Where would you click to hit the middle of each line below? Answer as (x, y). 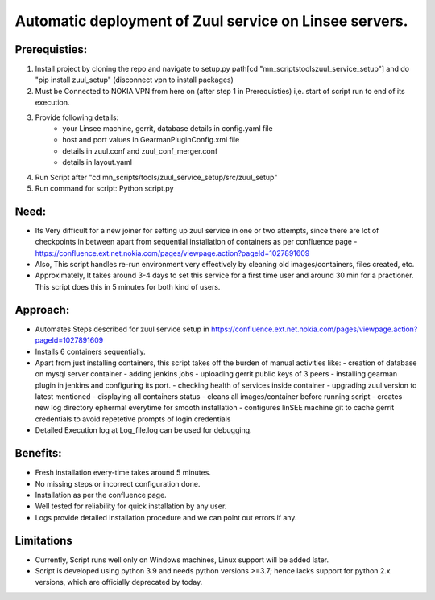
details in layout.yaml (97, 162)
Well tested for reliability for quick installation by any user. (131, 506)
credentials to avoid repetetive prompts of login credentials (133, 419)
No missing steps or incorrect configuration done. (118, 483)
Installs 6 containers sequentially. (91, 351)
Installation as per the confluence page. (101, 495)
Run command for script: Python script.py (104, 188)
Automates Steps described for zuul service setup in (122, 329)
